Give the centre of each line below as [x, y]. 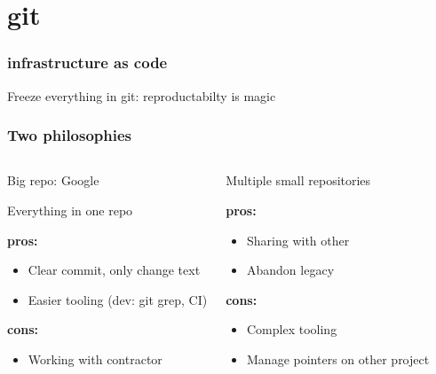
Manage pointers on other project [338, 358]
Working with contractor [95, 358]
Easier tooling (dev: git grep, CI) [118, 299]
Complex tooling [292, 329]
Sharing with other [298, 240]
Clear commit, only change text [114, 270]
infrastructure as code [87, 62]
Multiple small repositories [298, 180]
